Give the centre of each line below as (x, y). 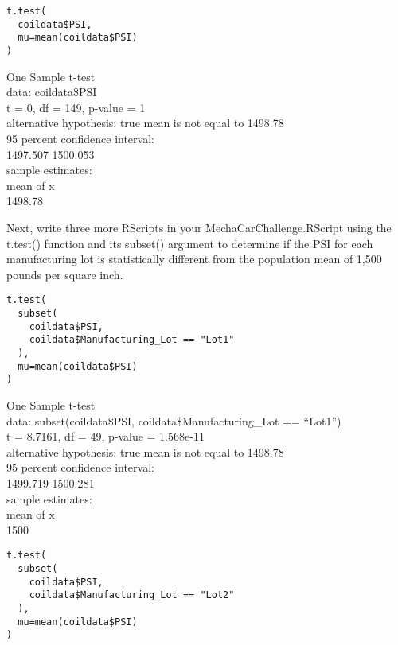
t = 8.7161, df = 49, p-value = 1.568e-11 (105, 436)
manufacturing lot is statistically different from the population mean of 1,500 (194, 259)
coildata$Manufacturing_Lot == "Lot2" (132, 595)
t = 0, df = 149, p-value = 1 (76, 107)
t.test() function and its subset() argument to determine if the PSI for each (190, 243)
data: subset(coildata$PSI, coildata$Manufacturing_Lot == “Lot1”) (174, 420)
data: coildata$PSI (52, 92)
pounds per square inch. (65, 274)
